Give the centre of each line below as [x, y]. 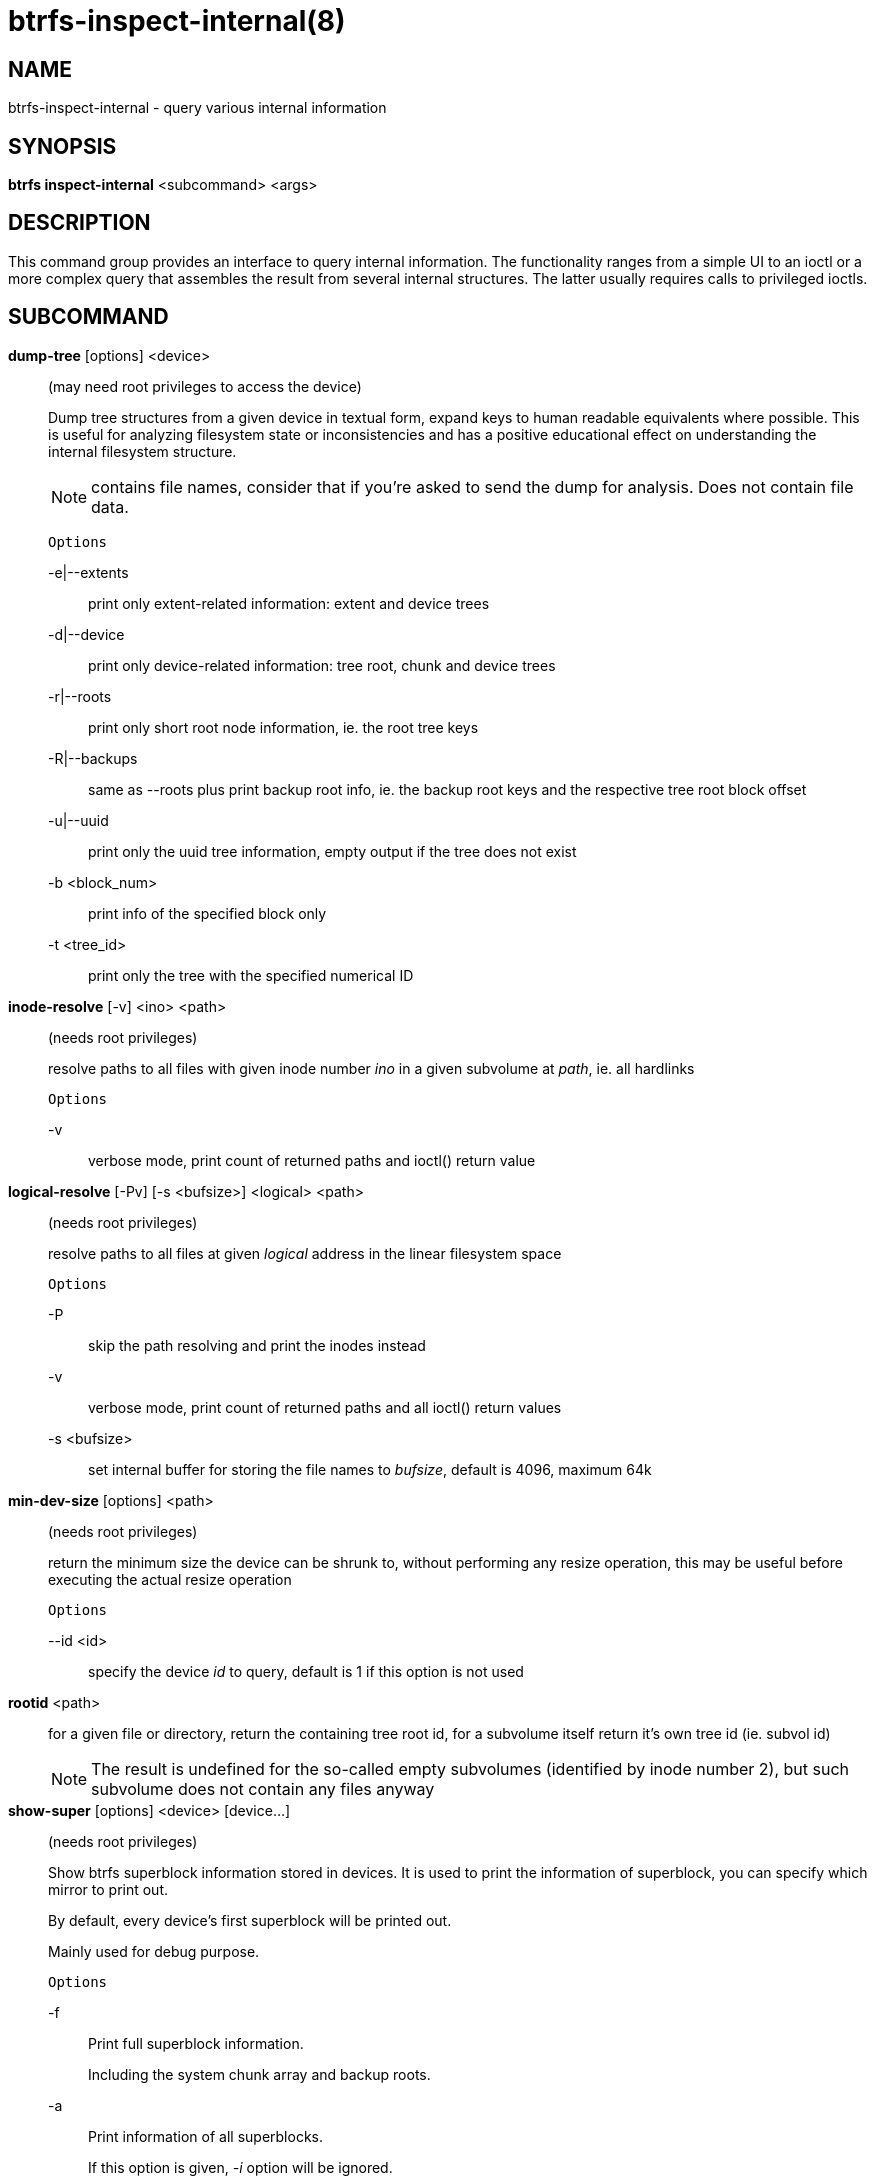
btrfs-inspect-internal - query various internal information [197, 108]
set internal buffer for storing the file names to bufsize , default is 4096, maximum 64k [370, 1469]
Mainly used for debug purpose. [154, 1951]
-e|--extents [88, 572]
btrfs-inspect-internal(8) [177, 21]
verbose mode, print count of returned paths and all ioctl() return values [325, 1407]
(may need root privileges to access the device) [205, 386]
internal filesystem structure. [142, 451]
